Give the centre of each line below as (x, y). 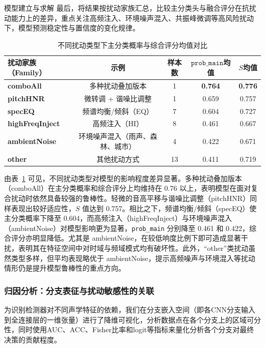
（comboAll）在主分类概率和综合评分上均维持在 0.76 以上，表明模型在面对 (128, 188)
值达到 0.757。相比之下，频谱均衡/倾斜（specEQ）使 (169, 208)
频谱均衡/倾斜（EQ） (118, 111)
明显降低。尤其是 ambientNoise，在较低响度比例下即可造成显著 (137, 238)
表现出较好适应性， (43, 208)
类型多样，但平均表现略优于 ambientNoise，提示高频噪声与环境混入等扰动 (133, 258)
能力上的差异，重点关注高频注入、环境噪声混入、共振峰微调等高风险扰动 (132, 18)
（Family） (27, 72)
